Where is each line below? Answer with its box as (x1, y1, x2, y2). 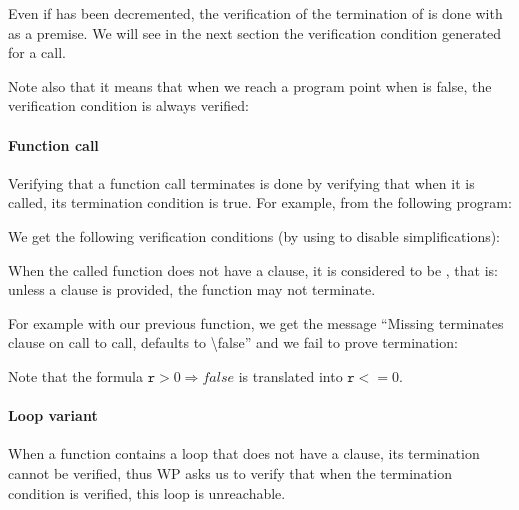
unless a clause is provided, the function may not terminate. (8, 279, 376, 300)
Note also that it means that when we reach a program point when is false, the (8, 75, 492, 96)
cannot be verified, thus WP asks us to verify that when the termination (8, 462, 452, 483)
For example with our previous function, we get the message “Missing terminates (8, 312, 504, 333)
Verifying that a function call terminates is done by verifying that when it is (8, 172, 475, 193)
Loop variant (8, 405, 98, 426)
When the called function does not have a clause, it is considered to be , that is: (8, 259, 499, 280)
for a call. (8, 42, 66, 63)
